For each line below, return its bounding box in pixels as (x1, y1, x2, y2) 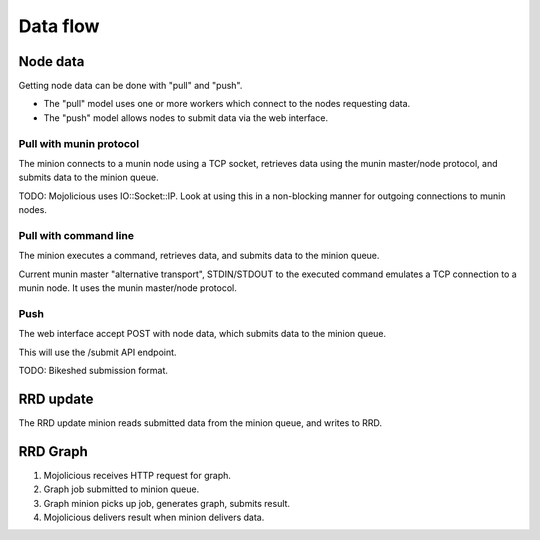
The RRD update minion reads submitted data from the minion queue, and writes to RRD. (18, 416, 383, 429)
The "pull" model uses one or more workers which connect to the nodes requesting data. (43, 98, 411, 110)
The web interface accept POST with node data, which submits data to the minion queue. (18, 328, 387, 340)
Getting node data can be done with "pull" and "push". (18, 80, 243, 92)
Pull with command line (18, 228, 135, 242)
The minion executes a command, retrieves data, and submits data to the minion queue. (18, 250, 380, 262)
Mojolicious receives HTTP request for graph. (43, 469, 232, 481)
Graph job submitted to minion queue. (43, 483, 200, 495)
